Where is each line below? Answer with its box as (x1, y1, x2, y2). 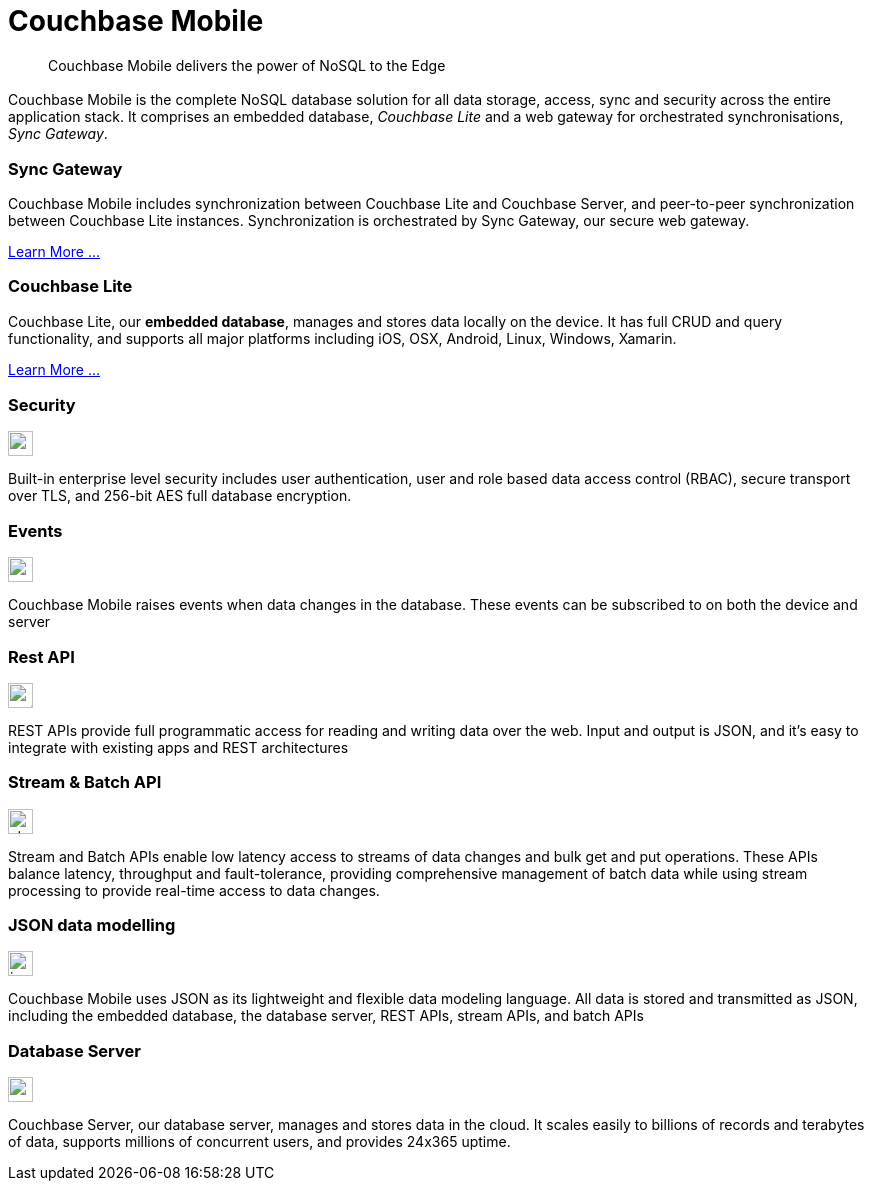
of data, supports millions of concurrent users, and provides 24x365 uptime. (8, 1133, 511, 1151)
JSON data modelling (8, 915, 176, 936)
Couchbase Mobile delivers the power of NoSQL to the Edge (48, 56, 446, 74)
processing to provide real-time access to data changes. (8, 881, 380, 899)
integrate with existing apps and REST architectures (8, 738, 349, 756)
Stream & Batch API (8, 772, 162, 793)
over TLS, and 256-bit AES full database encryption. (8, 487, 352, 505)
